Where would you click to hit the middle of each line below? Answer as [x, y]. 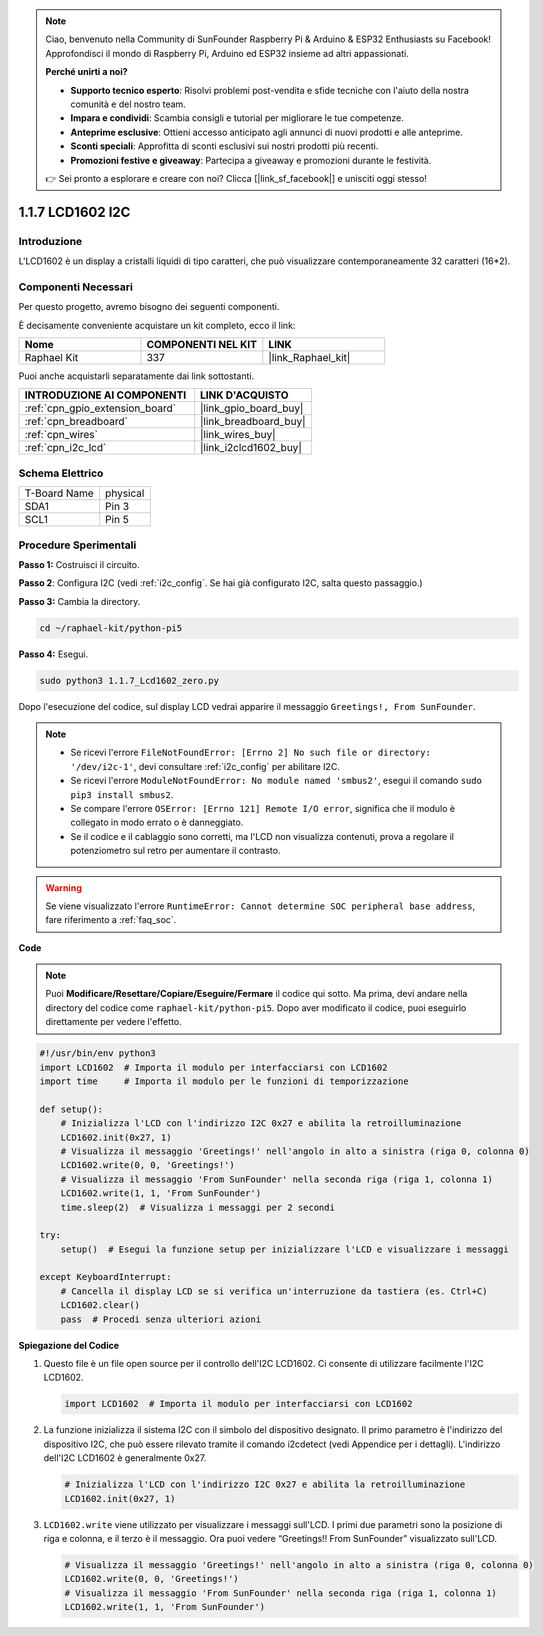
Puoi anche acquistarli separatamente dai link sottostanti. [136, 376]
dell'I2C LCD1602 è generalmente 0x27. [125, 1458]
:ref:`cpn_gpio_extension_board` [100, 408]
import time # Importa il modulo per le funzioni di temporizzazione [224, 1081]
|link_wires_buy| [238, 435]
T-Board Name [59, 493]
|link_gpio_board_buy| [252, 408]
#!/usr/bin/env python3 [98, 1053]
